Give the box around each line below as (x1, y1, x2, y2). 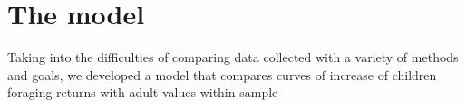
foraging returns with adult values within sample (7, 83, 278, 102)
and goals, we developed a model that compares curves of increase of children (7, 65, 437, 84)
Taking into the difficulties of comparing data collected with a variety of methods (7, 48, 459, 67)
